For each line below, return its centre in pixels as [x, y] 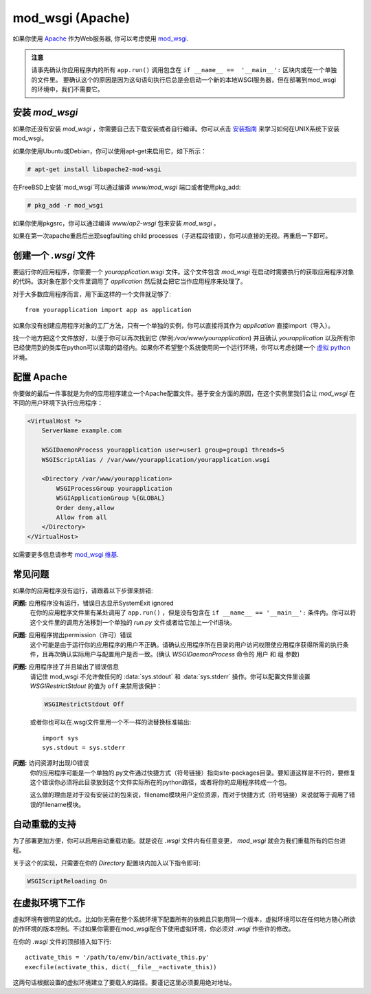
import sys [60, 738]
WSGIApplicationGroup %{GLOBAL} [110, 498]
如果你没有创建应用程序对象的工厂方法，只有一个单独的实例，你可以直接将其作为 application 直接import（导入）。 [173, 325]
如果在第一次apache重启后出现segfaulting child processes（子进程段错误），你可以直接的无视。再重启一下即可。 [172, 236]
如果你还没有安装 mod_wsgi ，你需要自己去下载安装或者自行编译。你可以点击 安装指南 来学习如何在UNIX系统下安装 [176, 129]
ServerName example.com [81, 431]
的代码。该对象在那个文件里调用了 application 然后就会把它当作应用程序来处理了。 [130, 281]
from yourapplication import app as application [108, 310]
